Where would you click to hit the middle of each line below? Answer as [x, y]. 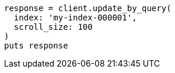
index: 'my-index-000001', [75, 18]
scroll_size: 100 [53, 27]
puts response [36, 46]
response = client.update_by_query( [88, 8]
